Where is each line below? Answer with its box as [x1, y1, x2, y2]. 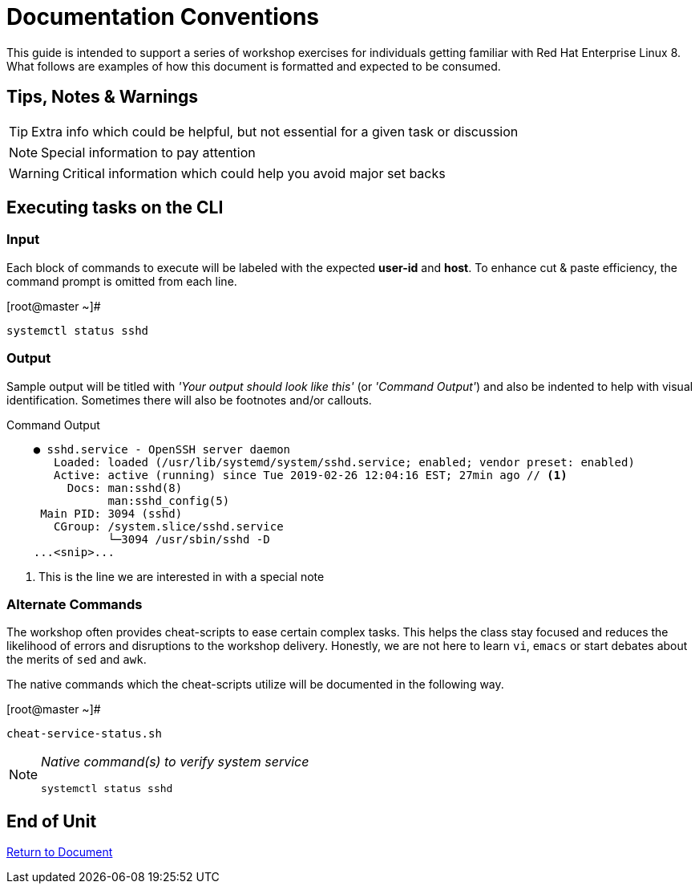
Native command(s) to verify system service [41, 754, 309, 770]
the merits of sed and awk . [6, 652, 147, 667]
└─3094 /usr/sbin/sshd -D [107, 532, 270, 546]
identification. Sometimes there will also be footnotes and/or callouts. [6, 392, 372, 407]
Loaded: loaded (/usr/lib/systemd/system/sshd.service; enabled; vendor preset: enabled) [54, 455, 635, 469]
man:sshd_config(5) [107, 494, 230, 507]
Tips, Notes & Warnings [6, 87, 199, 108]
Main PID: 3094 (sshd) [40, 506, 183, 520]
